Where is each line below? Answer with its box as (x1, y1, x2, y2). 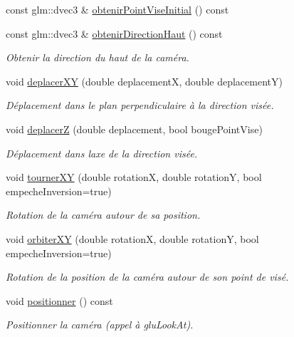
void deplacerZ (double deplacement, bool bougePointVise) (6, 121, 263, 136)
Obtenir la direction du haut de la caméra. (6, 50, 189, 65)
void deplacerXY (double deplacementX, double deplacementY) (6, 73, 283, 88)
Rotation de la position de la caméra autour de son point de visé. (6, 269, 289, 284)
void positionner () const (6, 293, 113, 308)
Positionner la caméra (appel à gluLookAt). (6, 317, 194, 332)
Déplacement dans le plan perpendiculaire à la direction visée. (6, 98, 274, 113)
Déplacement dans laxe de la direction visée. (6, 145, 198, 160)
